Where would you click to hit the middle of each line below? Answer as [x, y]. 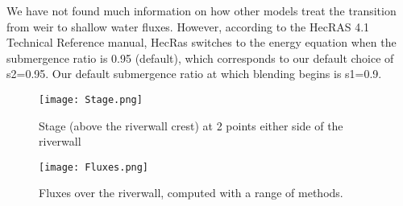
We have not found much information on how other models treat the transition [201, 10]
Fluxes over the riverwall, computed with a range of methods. [191, 193]
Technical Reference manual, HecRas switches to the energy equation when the [201, 42]
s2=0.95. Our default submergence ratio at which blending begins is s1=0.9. [194, 74]
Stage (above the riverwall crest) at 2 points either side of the [191, 125]
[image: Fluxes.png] [94, 167]
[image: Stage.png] [91, 99]
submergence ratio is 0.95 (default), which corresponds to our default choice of [200, 58]
